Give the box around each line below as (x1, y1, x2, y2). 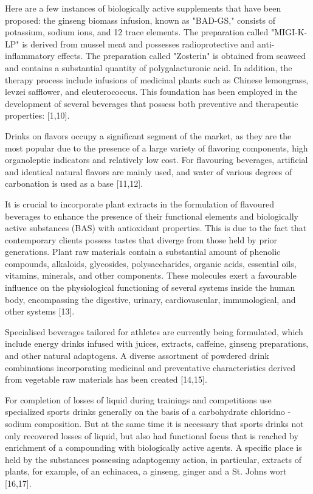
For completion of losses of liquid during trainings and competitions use (5, 393, 272, 406)
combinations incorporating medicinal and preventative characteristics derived (5, 361, 296, 374)
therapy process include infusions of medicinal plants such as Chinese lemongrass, (5, 73, 309, 86)
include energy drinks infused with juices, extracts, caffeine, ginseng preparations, (5, 337, 309, 350)
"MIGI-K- (270, 26, 308, 38)
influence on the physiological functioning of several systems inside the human (5, 281, 295, 294)
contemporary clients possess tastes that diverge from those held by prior (5, 233, 278, 246)
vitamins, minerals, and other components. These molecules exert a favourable (5, 269, 297, 282)
